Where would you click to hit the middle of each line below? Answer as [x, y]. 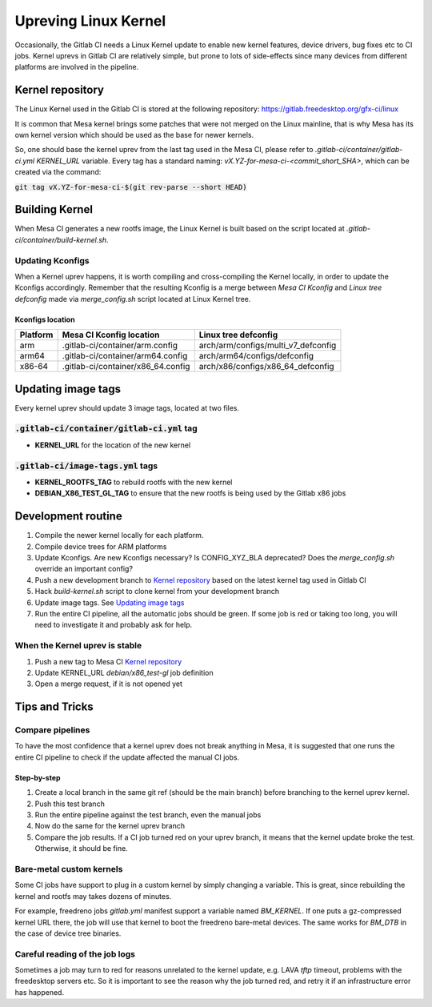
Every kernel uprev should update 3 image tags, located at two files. [127, 407]
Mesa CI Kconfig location [111, 335]
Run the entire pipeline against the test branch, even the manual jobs [148, 815]
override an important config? [84, 569]
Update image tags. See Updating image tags [110, 602]
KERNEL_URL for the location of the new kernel [113, 445]
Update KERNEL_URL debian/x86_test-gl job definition [124, 672]
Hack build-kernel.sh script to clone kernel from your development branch [157, 592]
